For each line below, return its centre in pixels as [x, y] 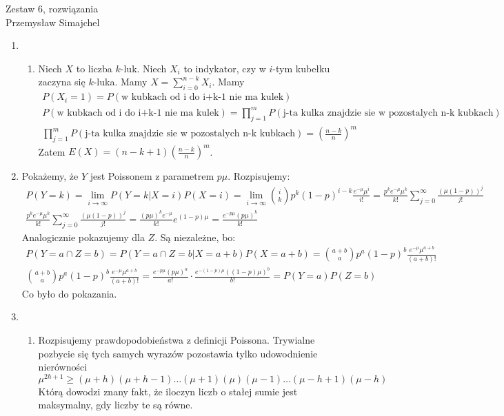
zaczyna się [62, 82]
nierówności [63, 367]
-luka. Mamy [120, 82]
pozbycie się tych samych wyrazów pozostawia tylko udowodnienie [178, 353]
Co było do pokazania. [69, 293]
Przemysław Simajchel [53, 22]
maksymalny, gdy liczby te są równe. [115, 405]
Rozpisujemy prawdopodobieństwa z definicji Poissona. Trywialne [177, 339]
